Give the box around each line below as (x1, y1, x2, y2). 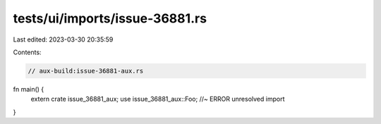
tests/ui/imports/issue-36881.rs (13, 11, 207, 26)
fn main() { (13, 85, 44, 93)
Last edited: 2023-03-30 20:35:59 (13, 35, 114, 44)
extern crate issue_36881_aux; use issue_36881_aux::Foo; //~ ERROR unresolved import (30, 95, 285, 104)
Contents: (13, 48, 42, 56)
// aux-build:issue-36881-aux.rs (28, 67, 144, 75)
